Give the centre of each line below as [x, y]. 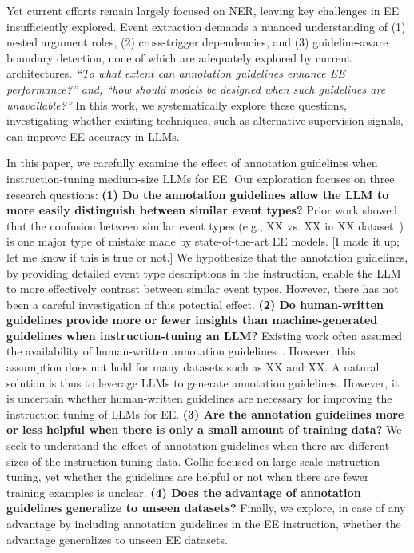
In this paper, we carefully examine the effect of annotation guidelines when [192, 163]
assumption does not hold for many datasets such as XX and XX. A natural [193, 367]
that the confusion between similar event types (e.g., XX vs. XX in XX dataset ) [205, 225]
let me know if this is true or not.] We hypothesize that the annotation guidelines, [207, 256]
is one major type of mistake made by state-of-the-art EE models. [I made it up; [203, 241]
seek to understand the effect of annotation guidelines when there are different [198, 445]
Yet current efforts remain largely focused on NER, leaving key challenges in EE [203, 10]
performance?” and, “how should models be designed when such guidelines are [196, 88]
